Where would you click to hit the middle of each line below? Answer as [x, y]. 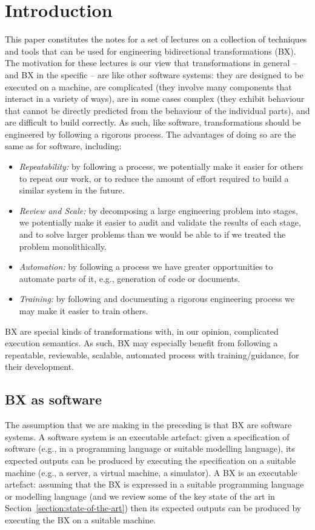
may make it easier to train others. [84, 310]
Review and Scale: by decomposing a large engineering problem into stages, [158, 210]
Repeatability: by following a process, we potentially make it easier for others [161, 166]
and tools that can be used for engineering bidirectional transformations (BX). [151, 51]
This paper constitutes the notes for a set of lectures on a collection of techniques [156, 39]
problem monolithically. [63, 246]
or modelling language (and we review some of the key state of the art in [140, 496]
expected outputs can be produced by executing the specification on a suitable [151, 460]
